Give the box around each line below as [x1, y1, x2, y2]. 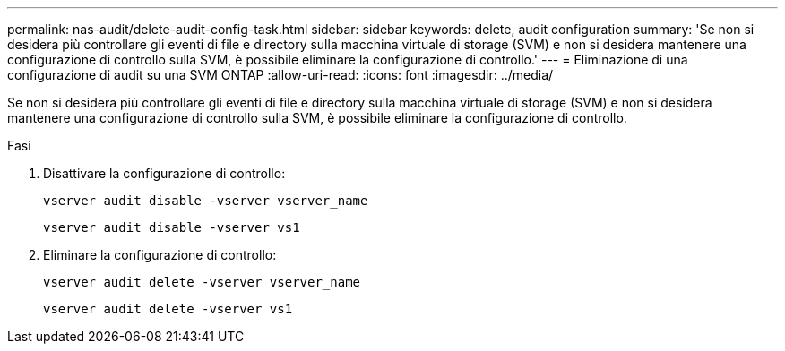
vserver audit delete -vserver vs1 [43, 302, 293, 316]
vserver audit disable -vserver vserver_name [43, 193, 368, 208]
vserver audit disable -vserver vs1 [43, 220, 300, 235]
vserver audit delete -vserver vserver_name [43, 275, 361, 289]
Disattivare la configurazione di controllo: [43, 166, 286, 181]
